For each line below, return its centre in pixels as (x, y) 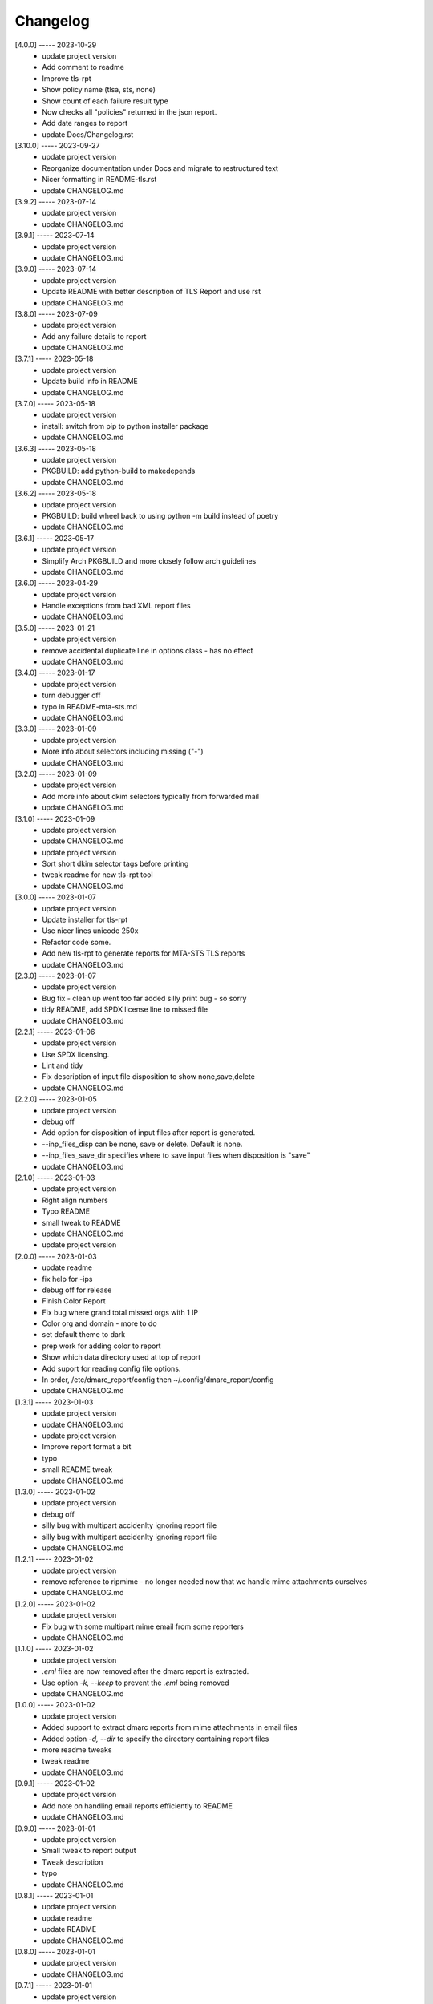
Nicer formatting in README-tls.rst (99, 180)
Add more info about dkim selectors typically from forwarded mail (151, 796)
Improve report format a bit (87, 1447)
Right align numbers (75, 1200)
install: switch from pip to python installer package (125, 426)
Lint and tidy (63, 1065)
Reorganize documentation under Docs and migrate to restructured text (160, 168)
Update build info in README (90, 382)
